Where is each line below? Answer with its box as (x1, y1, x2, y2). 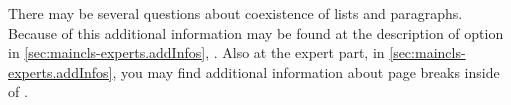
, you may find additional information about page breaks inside (112, 61, 500, 82)
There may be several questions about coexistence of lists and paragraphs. (8, 3, 463, 23)
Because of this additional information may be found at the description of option (8, 22, 504, 43)
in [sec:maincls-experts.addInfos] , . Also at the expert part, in (8, 42, 385, 63)
